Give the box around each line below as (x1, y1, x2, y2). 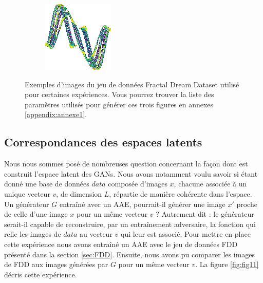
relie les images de (4, 229, 61, 239)
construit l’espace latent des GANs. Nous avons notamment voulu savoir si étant (4, 168, 258, 179)
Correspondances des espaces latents (4, 134, 202, 150)
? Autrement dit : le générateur (156, 209, 254, 219)
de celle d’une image (4, 209, 68, 219)
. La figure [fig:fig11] (195, 259, 259, 270)
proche (236, 198, 257, 209)
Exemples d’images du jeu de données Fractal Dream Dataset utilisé (25, 79, 239, 89)
